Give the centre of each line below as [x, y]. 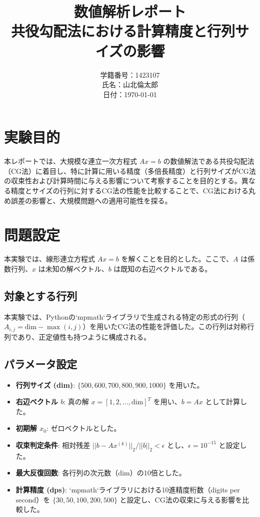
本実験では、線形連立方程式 [49, 259]
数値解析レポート [130, 11]
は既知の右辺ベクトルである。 [163, 268]
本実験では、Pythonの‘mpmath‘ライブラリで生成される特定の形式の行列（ [125, 316]
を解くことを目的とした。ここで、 [177, 259]
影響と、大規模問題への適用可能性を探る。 [102, 200]
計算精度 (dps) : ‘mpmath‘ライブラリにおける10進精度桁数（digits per [128, 489]
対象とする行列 [41, 295]
